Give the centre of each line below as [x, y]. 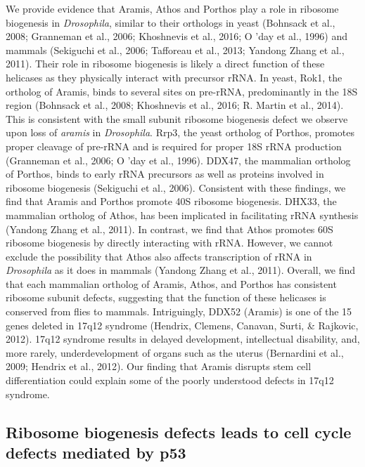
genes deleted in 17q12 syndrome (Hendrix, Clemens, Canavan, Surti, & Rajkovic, [182, 325]
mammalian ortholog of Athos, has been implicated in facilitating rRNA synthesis [182, 215]
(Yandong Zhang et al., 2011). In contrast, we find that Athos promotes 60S [169, 229]
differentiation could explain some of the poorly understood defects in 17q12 [170, 380]
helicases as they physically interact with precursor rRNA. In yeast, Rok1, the [174, 77]
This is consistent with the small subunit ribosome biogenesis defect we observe [177, 118]
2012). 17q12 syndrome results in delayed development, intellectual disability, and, [183, 339]
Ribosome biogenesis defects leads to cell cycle [179, 432]
